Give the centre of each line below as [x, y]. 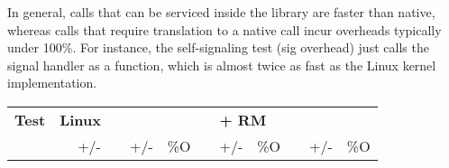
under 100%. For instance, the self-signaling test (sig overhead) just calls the [218, 47]
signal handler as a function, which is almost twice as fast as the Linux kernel [222, 65]
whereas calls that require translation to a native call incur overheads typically [224, 29]
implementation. [52, 83]
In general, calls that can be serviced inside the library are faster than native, [221, 12]
